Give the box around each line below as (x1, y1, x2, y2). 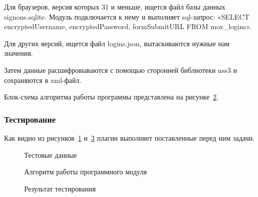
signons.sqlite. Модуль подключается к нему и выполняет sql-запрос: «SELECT (4, 11, 249, 22)
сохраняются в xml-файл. (4, 74, 82, 85)
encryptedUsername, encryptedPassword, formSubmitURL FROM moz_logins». (4, 21, 251, 32)
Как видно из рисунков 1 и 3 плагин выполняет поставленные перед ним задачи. (4, 132, 255, 143)
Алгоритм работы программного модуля (24, 166, 147, 177)
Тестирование (4, 113, 56, 125)
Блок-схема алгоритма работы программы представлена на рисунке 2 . (4, 91, 219, 102)
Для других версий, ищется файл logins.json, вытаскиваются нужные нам (4, 38, 230, 48)
